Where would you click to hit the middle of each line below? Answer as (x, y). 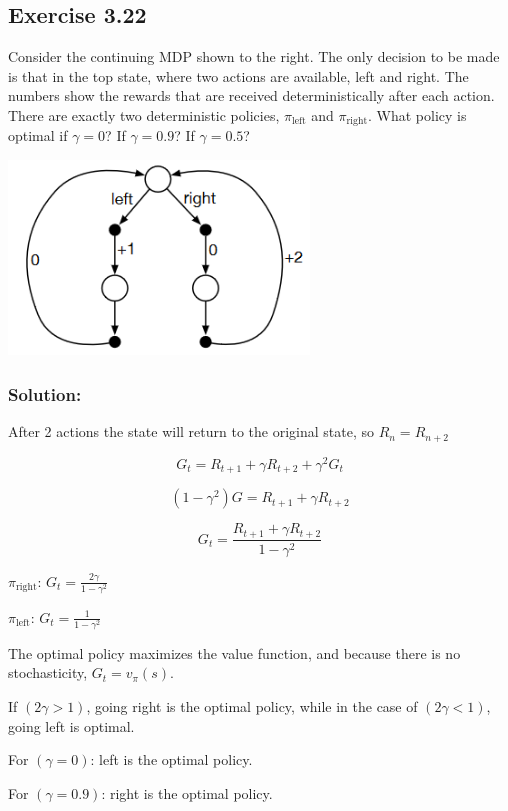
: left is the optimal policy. (171, 759)
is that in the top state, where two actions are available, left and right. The (238, 75)
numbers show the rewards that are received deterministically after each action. (251, 95)
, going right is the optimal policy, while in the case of (252, 706)
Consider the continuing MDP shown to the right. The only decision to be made (254, 56)
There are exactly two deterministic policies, (144, 114)
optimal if (38, 135)
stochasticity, (48, 672)
